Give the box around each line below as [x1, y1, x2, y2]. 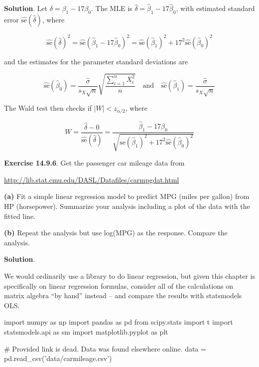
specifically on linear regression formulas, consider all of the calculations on [4, 280, 233, 291]
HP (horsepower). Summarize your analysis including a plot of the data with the [4, 201, 250, 211]
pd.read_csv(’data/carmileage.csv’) [4, 353, 112, 364]
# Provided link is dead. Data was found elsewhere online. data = [4, 343, 206, 354]
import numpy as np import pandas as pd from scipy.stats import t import [4, 317, 233, 327]
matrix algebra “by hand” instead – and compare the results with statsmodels [4, 290, 242, 301]
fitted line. [4, 210, 36, 221]
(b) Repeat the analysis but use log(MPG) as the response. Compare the [4, 227, 228, 238]
